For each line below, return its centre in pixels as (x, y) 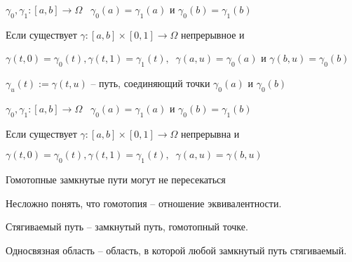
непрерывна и (210, 133)
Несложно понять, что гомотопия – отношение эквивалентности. (144, 203)
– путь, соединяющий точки (150, 83)
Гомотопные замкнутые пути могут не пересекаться (116, 179)
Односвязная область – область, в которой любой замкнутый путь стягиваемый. (176, 250)
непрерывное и (213, 34)
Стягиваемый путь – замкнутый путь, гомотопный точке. (127, 227)
